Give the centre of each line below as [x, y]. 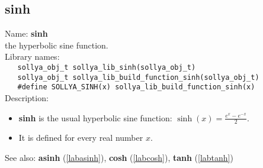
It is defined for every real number [81, 138]
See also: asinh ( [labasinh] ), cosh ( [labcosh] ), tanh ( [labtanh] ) [119, 157]
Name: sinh [26, 33]
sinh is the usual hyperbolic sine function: [95, 117]
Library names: [32, 56]
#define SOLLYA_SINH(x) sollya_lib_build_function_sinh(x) [136, 87]
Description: [27, 97]
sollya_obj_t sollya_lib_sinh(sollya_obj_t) [107, 67]
